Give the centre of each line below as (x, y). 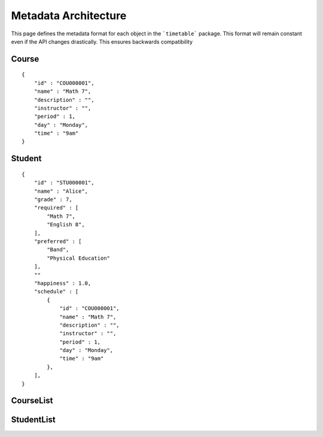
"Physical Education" (79, 258)
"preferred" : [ (58, 242)
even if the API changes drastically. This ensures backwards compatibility (102, 41)
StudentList (33, 420)
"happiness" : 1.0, (63, 283)
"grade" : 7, (53, 200)
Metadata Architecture (69, 16)
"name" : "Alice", (61, 191)
